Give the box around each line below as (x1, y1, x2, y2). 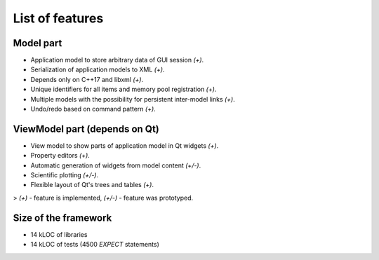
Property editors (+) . (30, 151, 91, 160)
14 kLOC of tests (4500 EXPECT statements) (30, 240, 159, 249)
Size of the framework (13, 212, 112, 224)
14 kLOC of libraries (30, 230, 88, 238)
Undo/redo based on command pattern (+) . (30, 105, 156, 114)
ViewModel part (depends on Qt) (13, 123, 159, 135)
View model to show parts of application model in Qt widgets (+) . (30, 141, 219, 150)
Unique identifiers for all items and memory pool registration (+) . (30, 85, 217, 94)
